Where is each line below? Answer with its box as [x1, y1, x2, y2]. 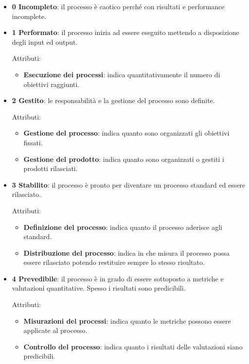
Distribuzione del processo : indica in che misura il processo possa [23, 247, 230, 258]
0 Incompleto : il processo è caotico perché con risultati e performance [12, 1, 225, 11]
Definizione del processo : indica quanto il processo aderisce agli [23, 222, 223, 232]
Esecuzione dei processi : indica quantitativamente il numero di [23, 69, 220, 79]
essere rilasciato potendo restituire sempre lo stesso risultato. [23, 257, 205, 267]
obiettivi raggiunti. [23, 79, 80, 89]
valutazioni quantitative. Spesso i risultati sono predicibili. [12, 283, 186, 293]
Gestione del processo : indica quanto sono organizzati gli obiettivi [23, 128, 230, 138]
